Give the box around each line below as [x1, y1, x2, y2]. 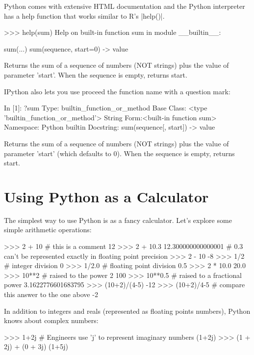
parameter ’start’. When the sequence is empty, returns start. [4, 69, 187, 80]
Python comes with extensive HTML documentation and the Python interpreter [4, 1, 245, 11]
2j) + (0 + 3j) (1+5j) [4, 341, 69, 352]
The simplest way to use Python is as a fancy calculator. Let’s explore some [4, 215, 232, 225]
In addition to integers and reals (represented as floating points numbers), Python [4, 305, 251, 316]
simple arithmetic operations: [4, 224, 92, 235]
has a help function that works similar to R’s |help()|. [4, 10, 165, 21]
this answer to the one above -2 [4, 289, 98, 299]
